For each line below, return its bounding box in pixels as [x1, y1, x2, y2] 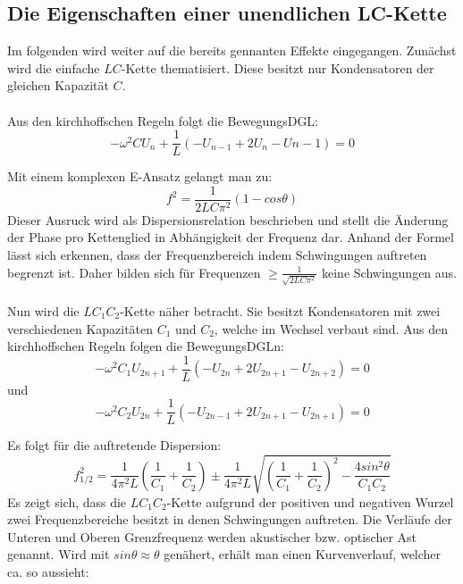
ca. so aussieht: [7, 562, 89, 580]
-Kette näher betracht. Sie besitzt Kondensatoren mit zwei [120, 301, 441, 320]
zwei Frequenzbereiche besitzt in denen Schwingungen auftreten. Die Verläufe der [7, 510, 452, 529]
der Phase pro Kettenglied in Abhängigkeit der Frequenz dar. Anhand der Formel [7, 228, 454, 246]
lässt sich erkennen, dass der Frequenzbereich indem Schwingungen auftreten [7, 246, 427, 264]
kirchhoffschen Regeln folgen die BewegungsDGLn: [7, 337, 284, 355]
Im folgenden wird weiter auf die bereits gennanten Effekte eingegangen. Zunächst [7, 41, 457, 60]
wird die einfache [7, 58, 100, 77]
